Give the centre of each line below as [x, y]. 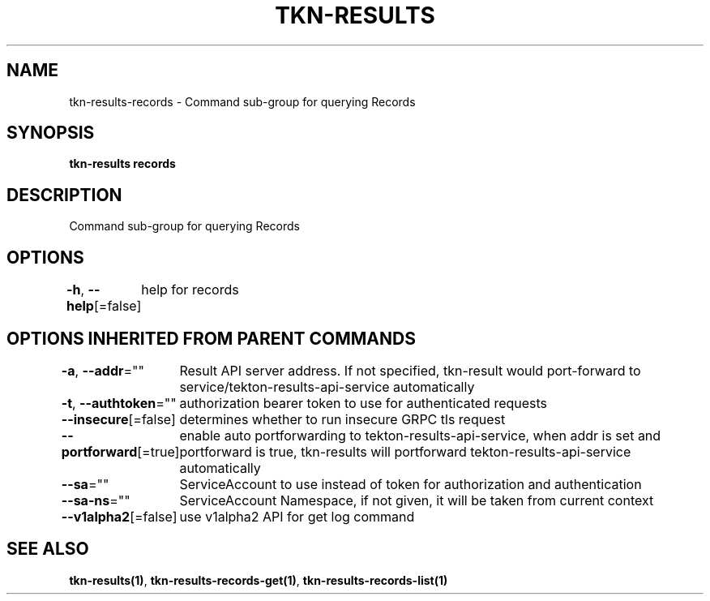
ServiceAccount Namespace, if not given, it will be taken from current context [417, 500]
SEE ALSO [48, 549]
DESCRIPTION [64, 195]
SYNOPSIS [51, 133]
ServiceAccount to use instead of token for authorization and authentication [411, 484]
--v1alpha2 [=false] [119, 516]
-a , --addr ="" [103, 370]
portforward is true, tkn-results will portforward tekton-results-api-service [405, 451]
